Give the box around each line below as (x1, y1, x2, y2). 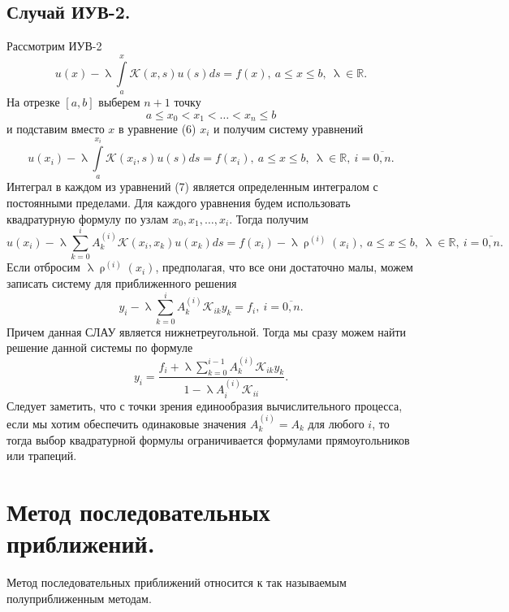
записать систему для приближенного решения (6, 274, 237, 291)
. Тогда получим (229, 210, 308, 227)
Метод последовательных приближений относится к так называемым (6, 574, 347, 591)
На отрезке (6, 93, 60, 110)
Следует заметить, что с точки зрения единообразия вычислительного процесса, (6, 397, 403, 414)
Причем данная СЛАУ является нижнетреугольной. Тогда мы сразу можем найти (6, 323, 407, 340)
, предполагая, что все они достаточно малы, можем (155, 258, 413, 276)
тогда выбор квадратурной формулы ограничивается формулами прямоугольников (6, 431, 410, 448)
